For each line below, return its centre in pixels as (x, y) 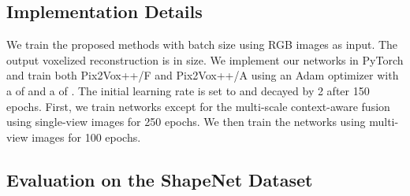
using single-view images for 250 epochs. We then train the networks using (186, 122)
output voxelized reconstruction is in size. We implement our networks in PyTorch (205, 59)
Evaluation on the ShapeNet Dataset (160, 179)
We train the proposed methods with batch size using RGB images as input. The (202, 44)
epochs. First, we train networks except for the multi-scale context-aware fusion (198, 106)
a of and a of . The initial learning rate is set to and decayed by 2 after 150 (188, 90)
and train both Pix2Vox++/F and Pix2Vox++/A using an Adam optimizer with (203, 75)
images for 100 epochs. (86, 137)
